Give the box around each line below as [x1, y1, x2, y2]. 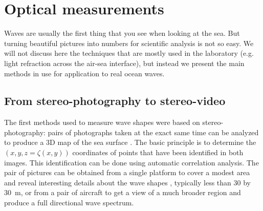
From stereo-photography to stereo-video [4, 93, 226, 109]
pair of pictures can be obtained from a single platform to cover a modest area [4, 167, 250, 178]
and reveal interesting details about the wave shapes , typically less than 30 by [4, 177, 251, 187]
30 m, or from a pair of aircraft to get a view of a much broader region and [4, 187, 241, 198]
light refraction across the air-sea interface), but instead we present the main [4, 57, 245, 68]
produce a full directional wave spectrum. [4, 197, 134, 208]
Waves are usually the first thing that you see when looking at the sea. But [4, 28, 240, 38]
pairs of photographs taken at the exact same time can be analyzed [48, 126, 259, 137]
